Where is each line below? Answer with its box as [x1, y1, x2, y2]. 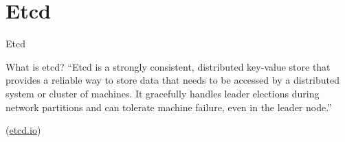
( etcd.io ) [5, 123, 41, 137]
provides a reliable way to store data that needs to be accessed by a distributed [5, 73, 340, 87]
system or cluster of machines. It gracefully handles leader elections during [5, 86, 320, 100]
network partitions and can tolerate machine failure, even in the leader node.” [5, 99, 332, 114]
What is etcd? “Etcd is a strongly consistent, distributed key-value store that [5, 59, 331, 73]
